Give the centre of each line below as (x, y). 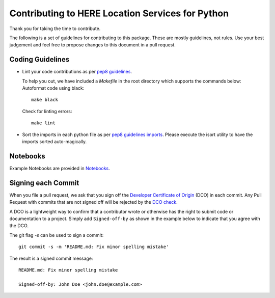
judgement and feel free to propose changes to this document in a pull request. (92, 45)
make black (45, 100)
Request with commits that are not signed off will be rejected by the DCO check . (93, 202)
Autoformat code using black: (53, 88)
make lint (43, 123)
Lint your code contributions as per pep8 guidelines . (77, 72)
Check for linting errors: (47, 111)
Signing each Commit (44, 183)
